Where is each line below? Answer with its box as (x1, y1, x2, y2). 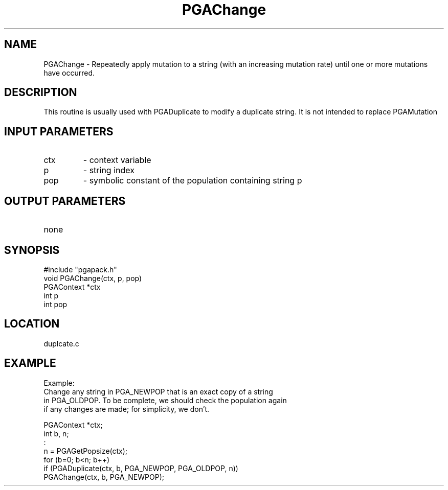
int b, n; (43, 429, 69, 438)
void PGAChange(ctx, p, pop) (43, 273, 142, 283)
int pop (43, 299, 68, 309)
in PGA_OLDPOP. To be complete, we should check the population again (43, 395, 287, 405)
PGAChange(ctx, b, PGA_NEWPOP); (43, 472, 164, 481)
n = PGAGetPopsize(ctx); (43, 446, 128, 455)
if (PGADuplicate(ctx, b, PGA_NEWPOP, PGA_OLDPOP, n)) (43, 463, 238, 473)
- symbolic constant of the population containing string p (83, 175, 302, 186)
